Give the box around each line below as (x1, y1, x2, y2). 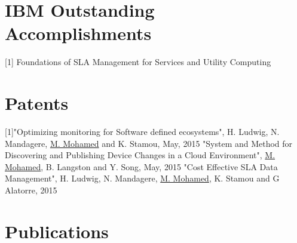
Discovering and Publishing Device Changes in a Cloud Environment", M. (5, 149, 275, 161)
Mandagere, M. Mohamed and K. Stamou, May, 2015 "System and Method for (5, 137, 293, 149)
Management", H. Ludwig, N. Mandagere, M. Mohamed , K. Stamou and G (5, 172, 280, 184)
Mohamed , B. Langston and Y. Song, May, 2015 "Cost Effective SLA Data (5, 160, 278, 173)
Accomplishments (5, 21, 152, 45)
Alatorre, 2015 (5, 184, 57, 196)
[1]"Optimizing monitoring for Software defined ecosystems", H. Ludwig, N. (5, 125, 280, 138)
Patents (5, 91, 69, 115)
